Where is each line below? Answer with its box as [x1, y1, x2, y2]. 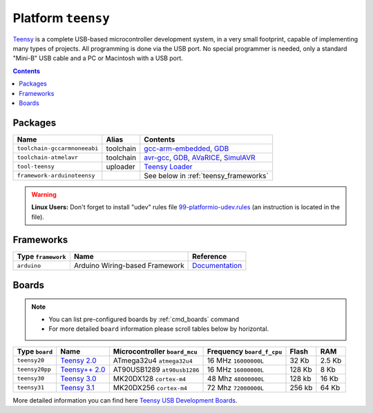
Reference [192, 252, 227, 262]
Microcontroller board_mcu [113, 346, 198, 356]
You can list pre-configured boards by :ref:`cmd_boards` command [48, 315, 240, 323]
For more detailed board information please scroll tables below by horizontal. [48, 325, 269, 333]
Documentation [192, 261, 242, 271]
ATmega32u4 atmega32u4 [113, 356, 193, 365]
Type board [17, 346, 53, 356]
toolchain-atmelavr [17, 154, 79, 162]
